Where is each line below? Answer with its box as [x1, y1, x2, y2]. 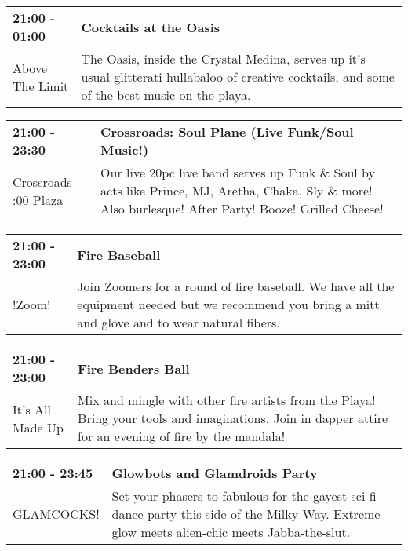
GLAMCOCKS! [13, 505, 100, 523]
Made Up [13, 418, 64, 436]
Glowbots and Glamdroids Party [111, 464, 318, 482]
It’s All [13, 400, 51, 418]
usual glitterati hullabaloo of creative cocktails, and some [81, 68, 395, 86]
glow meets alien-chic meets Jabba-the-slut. [111, 523, 351, 541]
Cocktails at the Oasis [81, 17, 220, 36]
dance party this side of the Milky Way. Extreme [111, 505, 381, 523]
